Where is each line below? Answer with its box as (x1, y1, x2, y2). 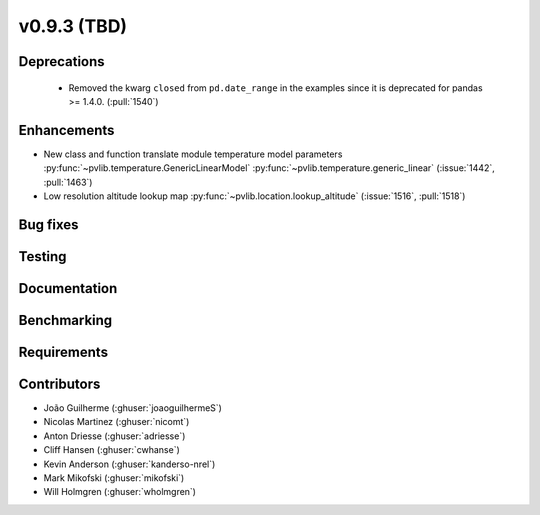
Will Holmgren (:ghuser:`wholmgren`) (43, 486, 197, 498)
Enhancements (18, 121, 115, 139)
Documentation (18, 280, 118, 297)
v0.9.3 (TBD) (18, 15, 128, 37)
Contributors (18, 375, 101, 392)
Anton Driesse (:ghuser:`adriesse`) (43, 430, 186, 442)
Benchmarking (18, 311, 113, 329)
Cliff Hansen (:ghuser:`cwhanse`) (43, 444, 180, 456)
